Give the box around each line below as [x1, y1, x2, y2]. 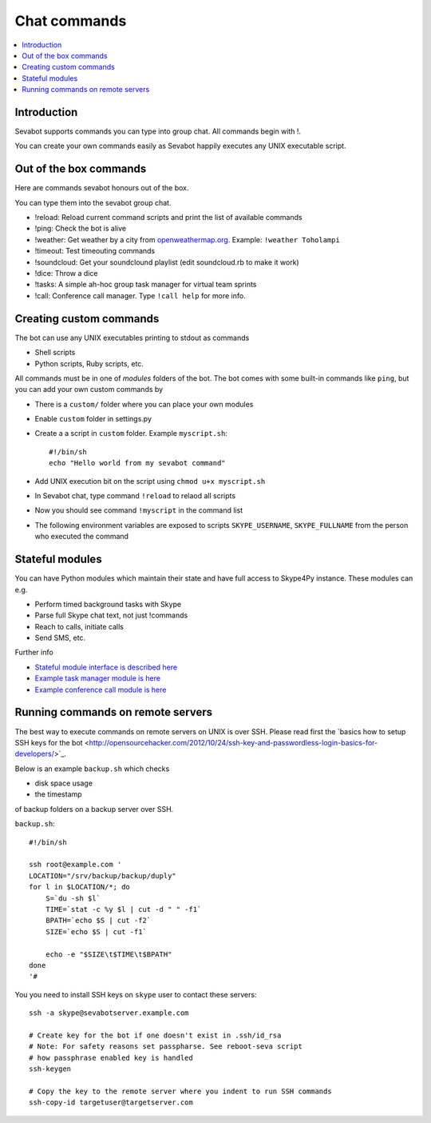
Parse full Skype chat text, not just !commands [34, 610, 188, 620]
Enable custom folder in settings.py [34, 414, 152, 424]
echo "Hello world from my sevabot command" [49, 458, 227, 468]
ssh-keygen [29, 1065, 72, 1073]
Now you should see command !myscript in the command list [34, 506, 243, 515]
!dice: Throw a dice [34, 269, 98, 278]
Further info [14, 648, 53, 657]
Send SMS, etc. [34, 633, 86, 643]
